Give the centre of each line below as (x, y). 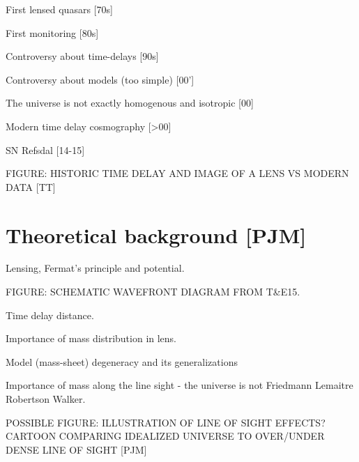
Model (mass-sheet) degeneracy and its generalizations (122, 361)
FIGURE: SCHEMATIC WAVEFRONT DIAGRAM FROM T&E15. (153, 292)
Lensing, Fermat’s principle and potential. (95, 268)
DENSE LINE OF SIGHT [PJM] (76, 449)
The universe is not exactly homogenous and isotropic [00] (130, 103)
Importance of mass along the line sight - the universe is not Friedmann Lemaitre (179, 385)
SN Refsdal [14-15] (45, 149)
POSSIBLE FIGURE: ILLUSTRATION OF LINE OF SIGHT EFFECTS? (166, 422)
